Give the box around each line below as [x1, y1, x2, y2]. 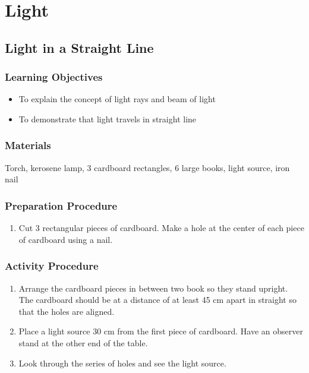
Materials [5, 138, 51, 153]
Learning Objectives [5, 69, 103, 84]
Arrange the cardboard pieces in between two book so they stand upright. [18, 282, 288, 294]
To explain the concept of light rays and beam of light [18, 93, 216, 105]
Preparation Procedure [5, 198, 118, 213]
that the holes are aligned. [18, 305, 115, 317]
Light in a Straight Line [5, 38, 154, 56]
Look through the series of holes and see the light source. [18, 356, 226, 369]
